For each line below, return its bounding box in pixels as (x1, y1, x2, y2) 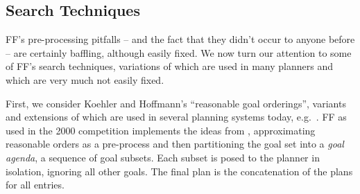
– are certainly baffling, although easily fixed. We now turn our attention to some (6, 45, 352, 60)
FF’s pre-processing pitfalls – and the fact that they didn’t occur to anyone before (6, 32, 355, 46)
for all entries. (6, 177, 65, 192)
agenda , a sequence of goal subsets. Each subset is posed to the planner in (6, 150, 320, 164)
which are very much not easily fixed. (6, 72, 164, 87)
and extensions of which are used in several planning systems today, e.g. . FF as (6, 109, 347, 124)
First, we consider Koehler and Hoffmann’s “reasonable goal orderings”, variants (6, 96, 346, 110)
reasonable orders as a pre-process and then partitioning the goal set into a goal (6, 136, 344, 151)
